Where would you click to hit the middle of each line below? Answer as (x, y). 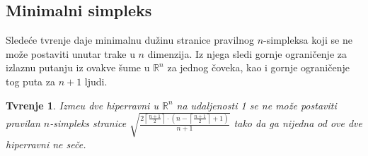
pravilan (23, 123)
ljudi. (96, 81)
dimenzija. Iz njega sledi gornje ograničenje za (247, 53)
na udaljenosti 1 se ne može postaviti (257, 105)
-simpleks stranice (88, 123)
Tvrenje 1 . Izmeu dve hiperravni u (82, 105)
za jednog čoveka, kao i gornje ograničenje (258, 67)
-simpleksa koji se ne (308, 40)
